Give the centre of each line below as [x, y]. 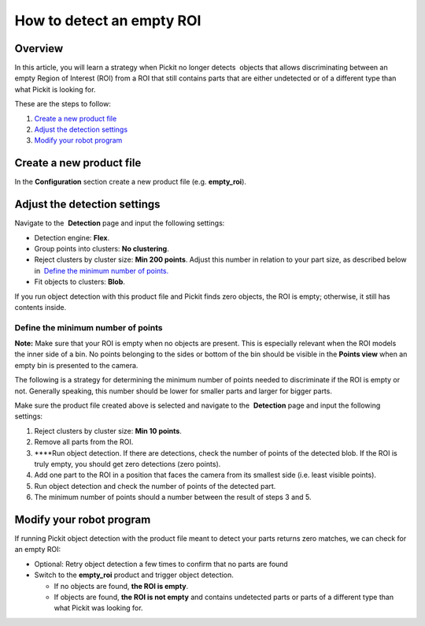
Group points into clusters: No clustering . [102, 249]
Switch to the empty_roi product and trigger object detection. [134, 575]
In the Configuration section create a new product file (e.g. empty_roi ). [131, 182]
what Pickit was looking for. [98, 608]
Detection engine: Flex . [72, 237]
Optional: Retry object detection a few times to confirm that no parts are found [161, 564]
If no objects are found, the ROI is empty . [121, 586]
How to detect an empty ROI [108, 20]
